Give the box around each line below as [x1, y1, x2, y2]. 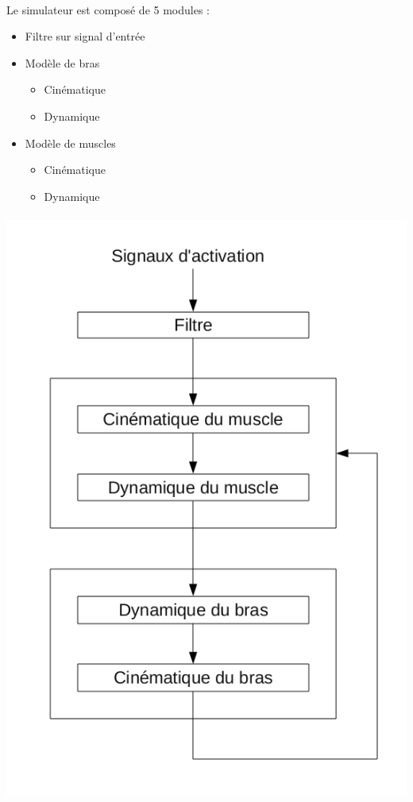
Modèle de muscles [25, 134, 116, 151]
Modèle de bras [25, 54, 100, 71]
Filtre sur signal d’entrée [25, 28, 145, 44]
